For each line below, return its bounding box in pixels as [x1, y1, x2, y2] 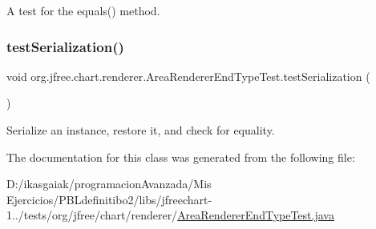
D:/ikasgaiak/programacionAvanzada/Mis [6, 175, 212, 192]
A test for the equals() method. [6, 2, 160, 18]
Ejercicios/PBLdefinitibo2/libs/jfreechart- [6, 191, 212, 207]
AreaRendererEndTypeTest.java [177, 207, 334, 223]
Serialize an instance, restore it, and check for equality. [6, 122, 275, 138]
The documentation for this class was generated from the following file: [6, 148, 355, 165]
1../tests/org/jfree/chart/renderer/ [6, 207, 178, 223]
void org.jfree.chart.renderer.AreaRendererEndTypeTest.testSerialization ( [6, 67, 370, 84]
